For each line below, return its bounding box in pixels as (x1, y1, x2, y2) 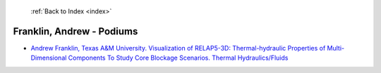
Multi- (327, 44, 345, 52)
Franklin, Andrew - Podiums (13, 25, 138, 37)
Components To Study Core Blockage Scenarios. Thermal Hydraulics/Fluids (68, 53, 289, 62)
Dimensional (30, 53, 67, 62)
